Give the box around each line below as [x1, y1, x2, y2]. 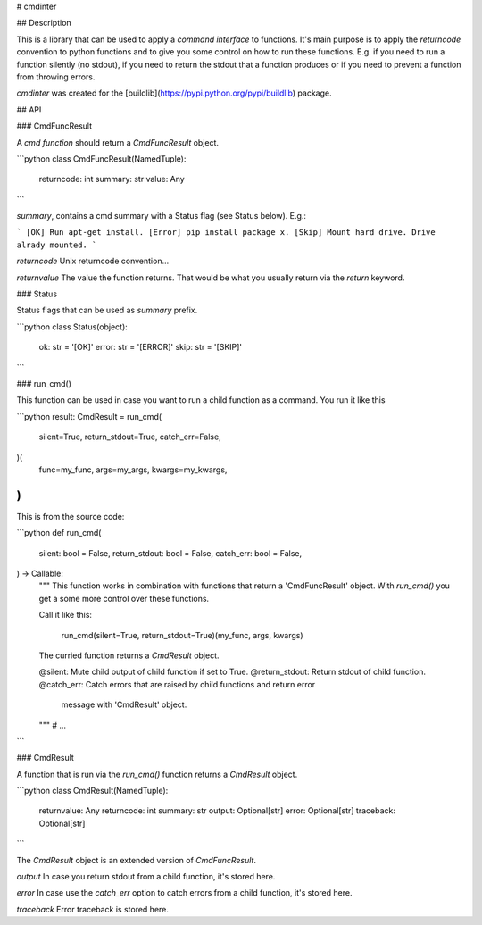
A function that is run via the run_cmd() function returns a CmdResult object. [16, 769, 298, 779]
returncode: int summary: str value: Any [38, 174, 185, 185]
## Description [16, 18, 71, 29]
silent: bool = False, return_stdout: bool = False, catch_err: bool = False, [38, 547, 303, 558]
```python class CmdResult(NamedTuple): [16, 786, 169, 796]
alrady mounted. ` [16, 239, 97, 250]
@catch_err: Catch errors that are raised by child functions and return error [38, 679, 316, 689]
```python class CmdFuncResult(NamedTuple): [16, 153, 187, 164]
